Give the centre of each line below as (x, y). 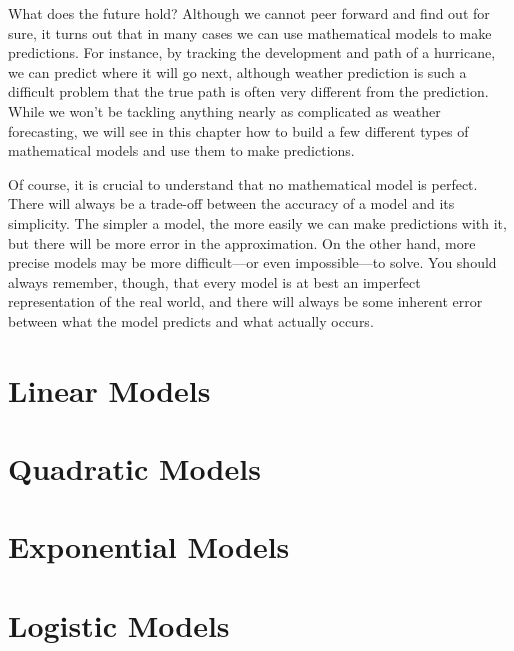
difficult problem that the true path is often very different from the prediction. (248, 91)
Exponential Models (149, 546)
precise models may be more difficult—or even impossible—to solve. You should (252, 262)
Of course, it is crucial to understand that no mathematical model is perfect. (243, 183)
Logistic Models (119, 624)
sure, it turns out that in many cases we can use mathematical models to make (250, 32)
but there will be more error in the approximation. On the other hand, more (242, 242)
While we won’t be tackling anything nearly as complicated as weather (224, 110)
